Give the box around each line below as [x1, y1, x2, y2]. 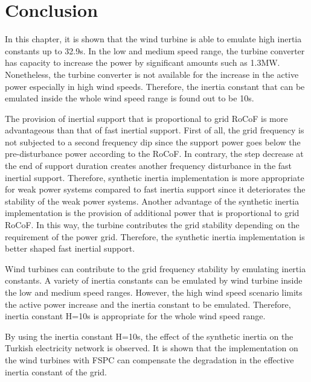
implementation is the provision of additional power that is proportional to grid [5, 206, 300, 219]
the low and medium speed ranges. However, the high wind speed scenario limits [5, 286, 303, 298]
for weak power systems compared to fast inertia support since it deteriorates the [5, 183, 306, 196]
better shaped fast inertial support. [5, 242, 135, 255]
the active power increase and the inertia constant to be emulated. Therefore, [5, 298, 291, 310]
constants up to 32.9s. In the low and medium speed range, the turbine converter [5, 44, 305, 57]
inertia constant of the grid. [5, 365, 107, 378]
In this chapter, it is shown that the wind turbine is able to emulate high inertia [5, 33, 302, 45]
